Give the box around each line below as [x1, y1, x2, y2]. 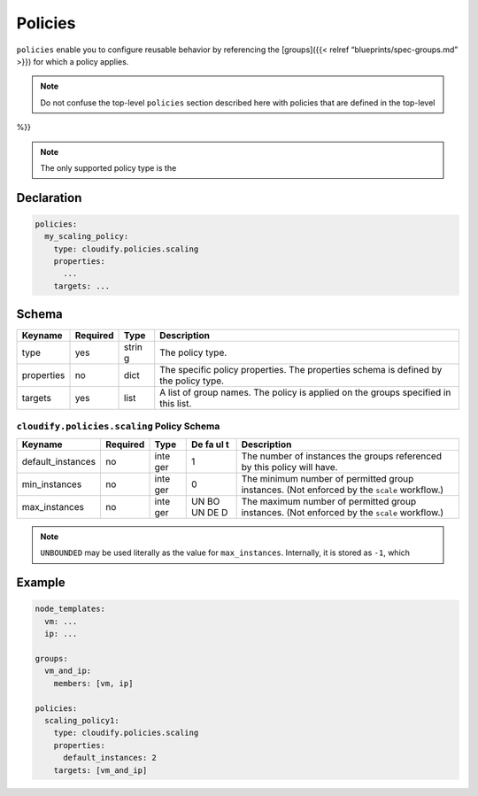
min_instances [21, 478, 82, 491]
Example [16, 576, 66, 591]
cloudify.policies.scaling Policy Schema [16, 420, 220, 432]
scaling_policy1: [44, 715, 119, 725]
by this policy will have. [241, 461, 338, 474]
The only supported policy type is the [40, 162, 177, 173]
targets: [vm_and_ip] [53, 765, 148, 775]
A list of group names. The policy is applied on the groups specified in [159, 386, 451, 398]
